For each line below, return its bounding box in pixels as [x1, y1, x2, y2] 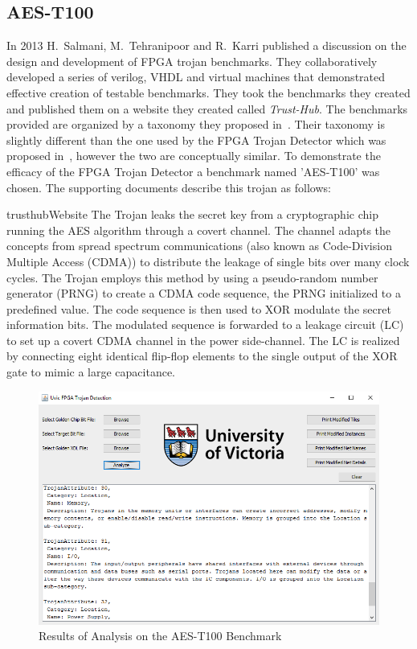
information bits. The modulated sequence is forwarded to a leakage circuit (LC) [6, 316, 404, 333]
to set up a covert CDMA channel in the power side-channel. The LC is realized [6, 331, 400, 348]
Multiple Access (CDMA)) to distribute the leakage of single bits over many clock [6, 253, 410, 269]
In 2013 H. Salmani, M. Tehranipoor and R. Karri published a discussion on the [6, 37, 407, 54]
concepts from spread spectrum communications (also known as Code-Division [6, 237, 392, 254]
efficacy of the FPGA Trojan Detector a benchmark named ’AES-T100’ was [6, 162, 380, 179]
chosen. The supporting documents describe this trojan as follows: [6, 179, 331, 195]
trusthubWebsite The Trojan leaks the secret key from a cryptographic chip [6, 206, 378, 223]
